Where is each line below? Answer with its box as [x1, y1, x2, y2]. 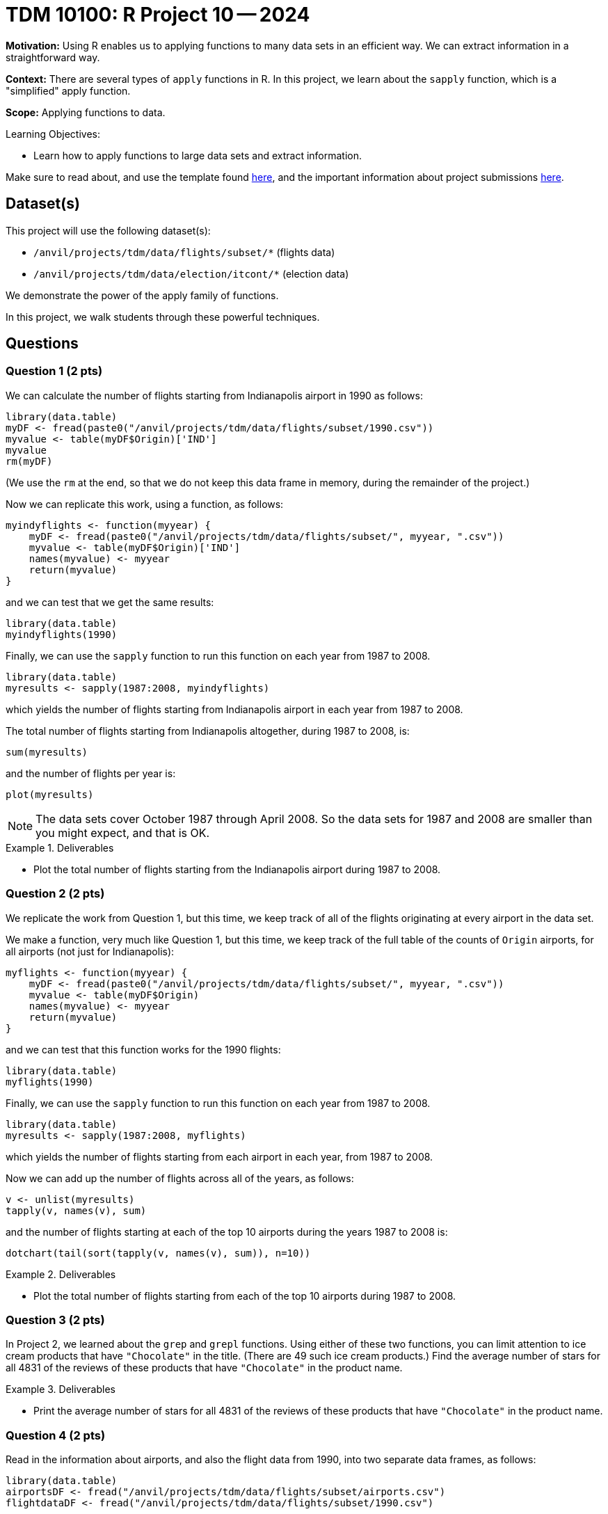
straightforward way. [6, 51, 100, 63]
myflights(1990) [6, 1076, 94, 1087]
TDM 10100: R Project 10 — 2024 [6, 3, 310, 26]
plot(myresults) [6, 788, 94, 800]
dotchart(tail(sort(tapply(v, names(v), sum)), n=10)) [6, 1247, 311, 1259]
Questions [6, 335, 79, 353]
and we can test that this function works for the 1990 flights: [6, 1043, 281, 1055]
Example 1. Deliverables [6, 841, 114, 854]
